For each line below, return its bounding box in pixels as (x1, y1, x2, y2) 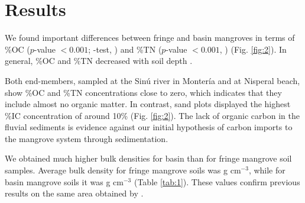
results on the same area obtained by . (5, 187, 144, 199)
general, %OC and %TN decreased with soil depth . (5, 54, 193, 67)
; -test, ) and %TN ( (88, 43, 162, 55)
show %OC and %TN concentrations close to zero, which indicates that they (5, 86, 282, 98)
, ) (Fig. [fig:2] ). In (219, 43, 287, 55)
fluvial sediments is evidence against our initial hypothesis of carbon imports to (5, 121, 293, 133)
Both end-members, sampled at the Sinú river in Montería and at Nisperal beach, (5, 74, 300, 86)
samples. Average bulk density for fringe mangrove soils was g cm (5, 164, 241, 176)
